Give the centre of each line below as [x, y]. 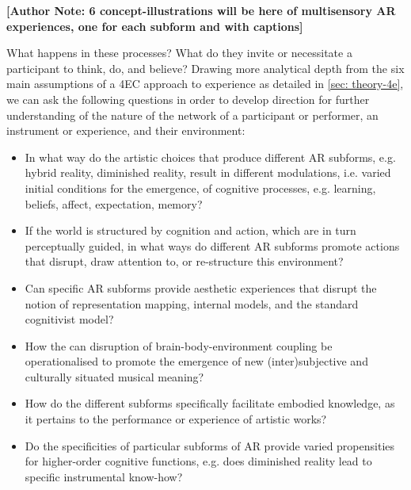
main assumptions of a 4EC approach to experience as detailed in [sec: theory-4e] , [205, 84]
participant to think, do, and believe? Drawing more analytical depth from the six [205, 68]
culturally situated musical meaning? [114, 376]
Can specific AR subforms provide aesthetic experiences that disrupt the [201, 287]
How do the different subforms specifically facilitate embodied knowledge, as [210, 403]
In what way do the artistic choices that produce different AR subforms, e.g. [210, 157]
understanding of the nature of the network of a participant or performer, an [192, 115]
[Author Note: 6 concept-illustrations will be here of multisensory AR [201, 10]
